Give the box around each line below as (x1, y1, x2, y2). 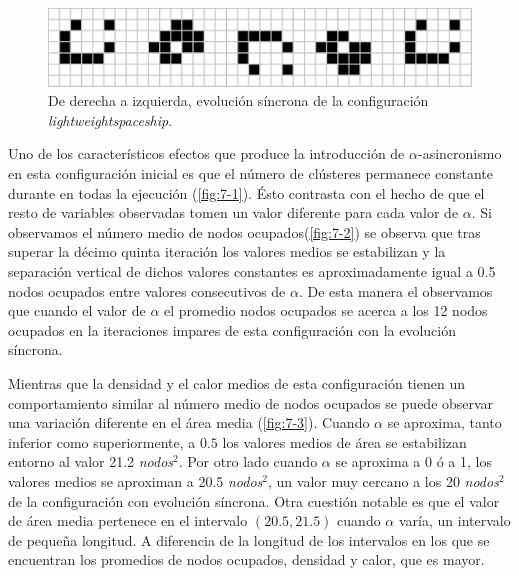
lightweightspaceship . (48, 109, 173, 130)
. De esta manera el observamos (298, 280, 493, 301)
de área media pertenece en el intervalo (8, 510, 248, 531)
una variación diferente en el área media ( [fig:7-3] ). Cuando (8, 412, 370, 433)
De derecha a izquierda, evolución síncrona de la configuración (48, 90, 429, 111)
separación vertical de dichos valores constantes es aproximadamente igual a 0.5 (8, 261, 496, 282)
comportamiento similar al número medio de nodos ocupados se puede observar (8, 392, 494, 413)
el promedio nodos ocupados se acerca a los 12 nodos (164, 300, 488, 321)
